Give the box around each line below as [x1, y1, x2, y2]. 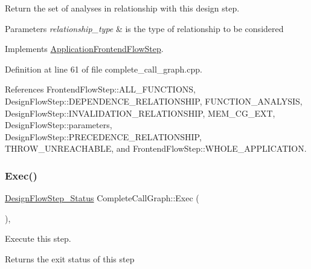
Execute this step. [5, 232, 71, 245]
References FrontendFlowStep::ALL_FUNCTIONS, [5, 83, 196, 96]
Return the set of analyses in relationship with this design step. [5, 2, 240, 14]
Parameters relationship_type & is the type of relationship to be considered [5, 22, 284, 34]
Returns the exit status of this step [5, 252, 135, 265]
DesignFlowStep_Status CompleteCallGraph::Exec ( [5, 192, 199, 204]
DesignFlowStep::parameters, [5, 118, 112, 131]
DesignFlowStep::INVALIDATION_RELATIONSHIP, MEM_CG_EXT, [5, 106, 275, 119]
